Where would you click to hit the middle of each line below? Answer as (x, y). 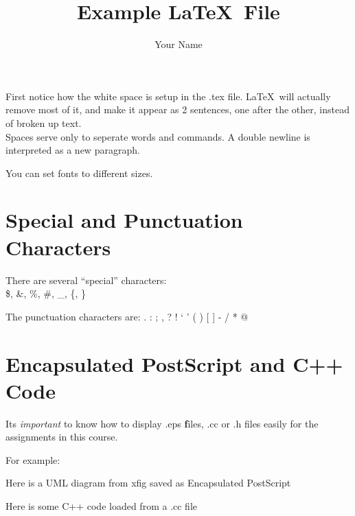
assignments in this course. (62, 437)
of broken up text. (44, 122)
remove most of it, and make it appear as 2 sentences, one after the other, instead (177, 109)
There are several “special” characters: (86, 280)
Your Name (179, 44)
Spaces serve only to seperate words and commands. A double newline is (158, 136)
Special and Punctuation (124, 220)
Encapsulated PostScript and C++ (174, 363)
